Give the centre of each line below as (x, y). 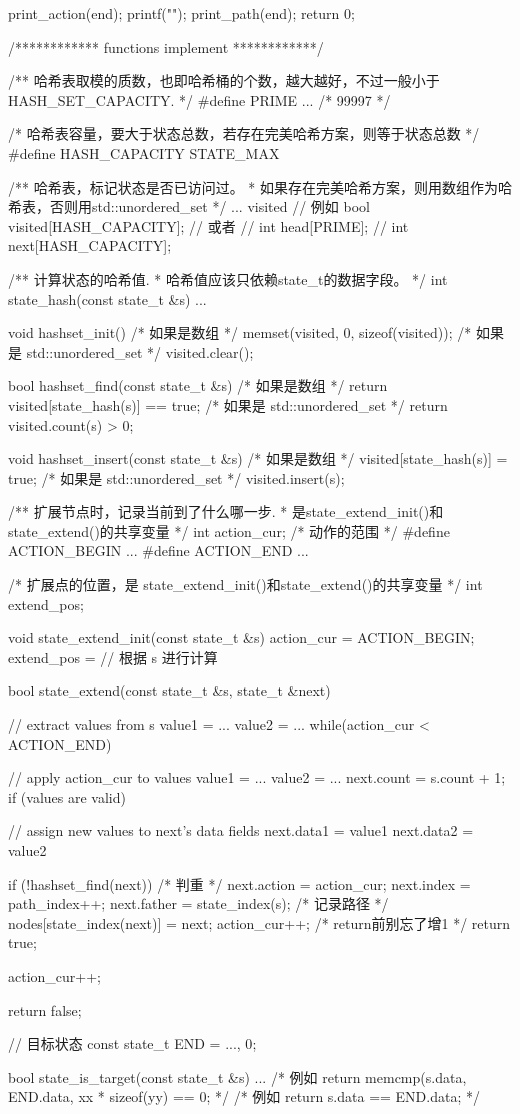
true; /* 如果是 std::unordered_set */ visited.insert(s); (176, 477)
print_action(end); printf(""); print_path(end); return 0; (181, 13)
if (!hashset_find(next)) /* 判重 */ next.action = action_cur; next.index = (239, 883)
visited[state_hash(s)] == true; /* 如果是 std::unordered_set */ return (228, 404)
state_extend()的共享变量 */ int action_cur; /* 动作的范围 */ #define (229, 530)
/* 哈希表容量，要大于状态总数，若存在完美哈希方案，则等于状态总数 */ (244, 133)
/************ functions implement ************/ (166, 46)
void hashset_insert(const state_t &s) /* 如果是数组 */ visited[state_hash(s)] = (258, 458)
